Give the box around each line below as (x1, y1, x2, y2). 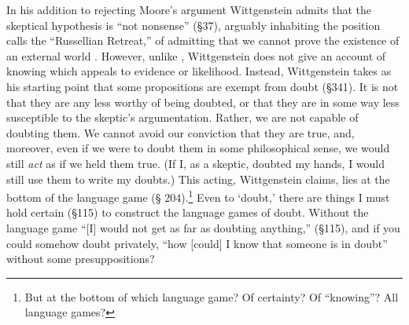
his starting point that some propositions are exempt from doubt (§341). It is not (6, 78, 399, 94)
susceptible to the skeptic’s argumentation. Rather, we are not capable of (6, 109, 359, 126)
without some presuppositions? (6, 250, 155, 267)
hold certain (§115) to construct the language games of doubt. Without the (6, 204, 369, 221)
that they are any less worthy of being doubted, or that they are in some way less (6, 93, 400, 110)
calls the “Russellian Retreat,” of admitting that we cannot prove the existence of (6, 32, 400, 49)
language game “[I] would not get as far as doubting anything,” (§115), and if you (6, 219, 400, 236)
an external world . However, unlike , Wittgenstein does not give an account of (6, 47, 386, 64)
